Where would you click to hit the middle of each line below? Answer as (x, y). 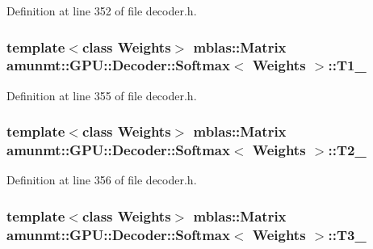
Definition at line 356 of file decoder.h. (102, 180)
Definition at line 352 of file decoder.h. (102, 11)
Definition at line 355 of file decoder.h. (102, 95)
